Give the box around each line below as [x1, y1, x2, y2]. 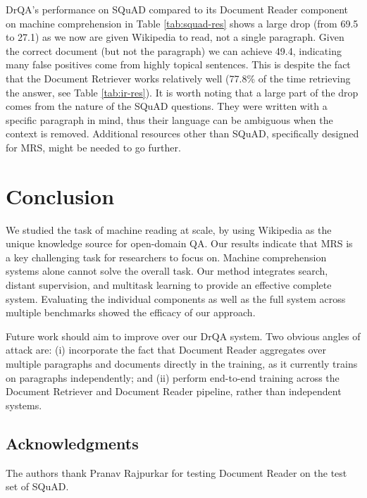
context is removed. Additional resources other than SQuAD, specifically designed [6, 126, 359, 141]
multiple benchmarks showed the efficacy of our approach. [6, 305, 256, 320]
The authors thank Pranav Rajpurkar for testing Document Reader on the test [6, 465, 347, 480]
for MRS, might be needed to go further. [6, 139, 181, 154]
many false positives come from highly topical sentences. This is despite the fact [6, 57, 351, 72]
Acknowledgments [6, 432, 139, 454]
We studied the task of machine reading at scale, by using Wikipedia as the [6, 222, 332, 237]
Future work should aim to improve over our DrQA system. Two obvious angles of [6, 328, 361, 343]
